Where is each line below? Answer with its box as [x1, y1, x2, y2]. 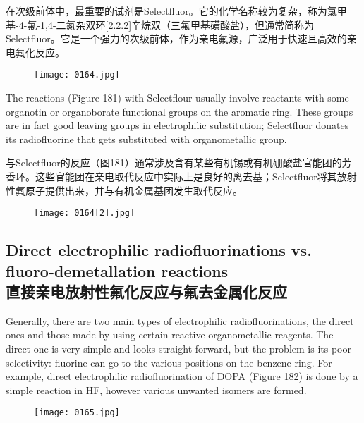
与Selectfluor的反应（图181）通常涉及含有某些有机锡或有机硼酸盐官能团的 [6, 155, 342, 170]
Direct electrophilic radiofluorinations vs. [6, 239, 312, 261]
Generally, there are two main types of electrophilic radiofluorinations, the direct [6, 313, 354, 328]
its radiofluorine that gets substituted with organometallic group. [6, 131, 287, 146]
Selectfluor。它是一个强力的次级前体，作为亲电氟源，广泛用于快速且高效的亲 [6, 31, 357, 46]
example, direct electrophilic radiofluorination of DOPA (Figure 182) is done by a [6, 369, 358, 384]
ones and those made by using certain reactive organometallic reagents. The [6, 327, 334, 342]
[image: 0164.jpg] [34, 70, 120, 80]
